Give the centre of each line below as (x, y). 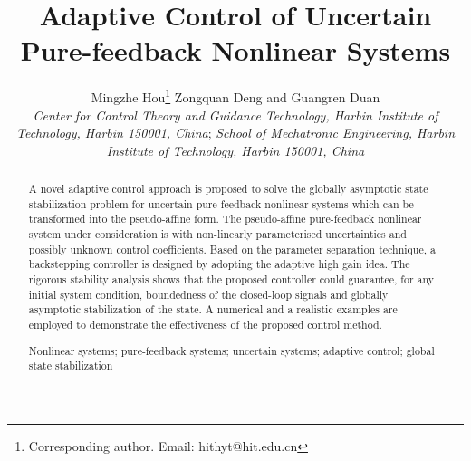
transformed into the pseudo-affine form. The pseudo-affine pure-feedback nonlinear (225, 219)
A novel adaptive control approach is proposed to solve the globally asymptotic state (228, 189)
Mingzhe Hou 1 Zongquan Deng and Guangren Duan (235, 96)
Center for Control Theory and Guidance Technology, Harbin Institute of (235, 115)
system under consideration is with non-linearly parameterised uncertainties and (217, 234)
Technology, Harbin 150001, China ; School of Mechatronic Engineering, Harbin (235, 133)
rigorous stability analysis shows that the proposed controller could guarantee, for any (231, 279)
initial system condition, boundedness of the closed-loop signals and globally (208, 294)
